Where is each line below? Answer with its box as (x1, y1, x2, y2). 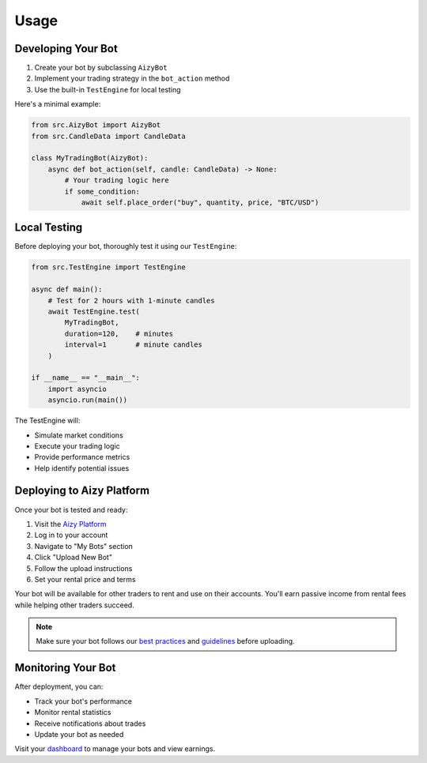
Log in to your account (34, 530, 108, 540)
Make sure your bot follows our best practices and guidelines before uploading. (36, 637, 296, 646)
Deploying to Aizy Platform (14, 484, 150, 498)
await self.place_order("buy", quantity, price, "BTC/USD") (81, 197, 319, 207)
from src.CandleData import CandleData (31, 131, 186, 141)
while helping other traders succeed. (14, 600, 134, 610)
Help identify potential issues (34, 463, 130, 473)
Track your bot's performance (34, 696, 132, 706)
